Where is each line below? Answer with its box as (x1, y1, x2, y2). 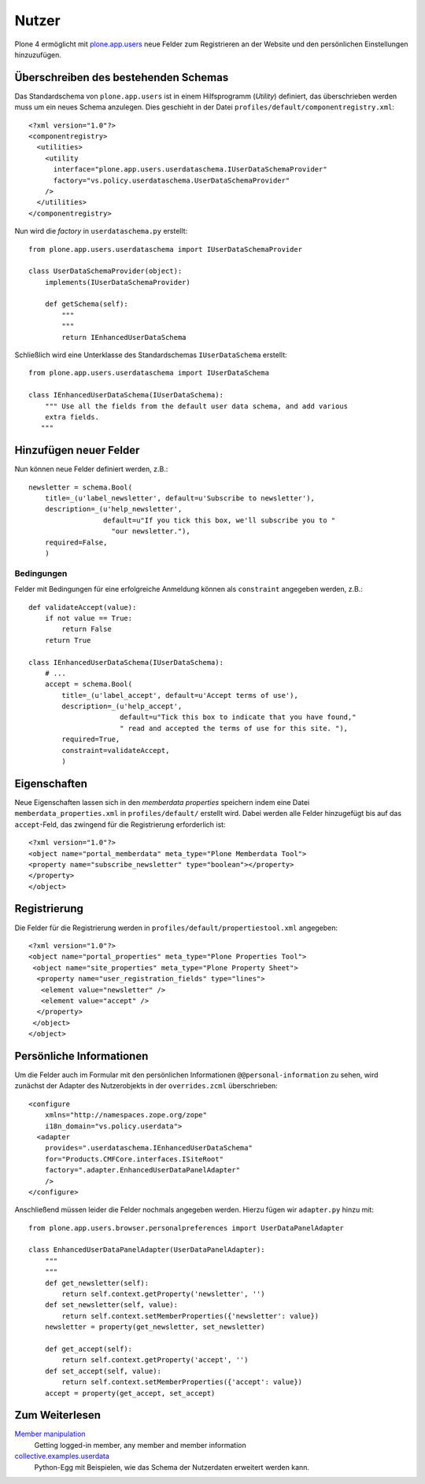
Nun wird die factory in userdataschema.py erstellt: (14, 227, 188, 236)
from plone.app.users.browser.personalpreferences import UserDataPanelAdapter (28, 1224, 344, 1232)
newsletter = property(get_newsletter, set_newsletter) (44, 1323, 265, 1331)
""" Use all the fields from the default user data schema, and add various (44, 401, 349, 411)
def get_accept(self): (44, 1344, 133, 1353)
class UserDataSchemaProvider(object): (28, 267, 183, 275)
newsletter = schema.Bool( (28, 482, 133, 492)
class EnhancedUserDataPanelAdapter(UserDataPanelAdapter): (28, 1246, 265, 1254)
